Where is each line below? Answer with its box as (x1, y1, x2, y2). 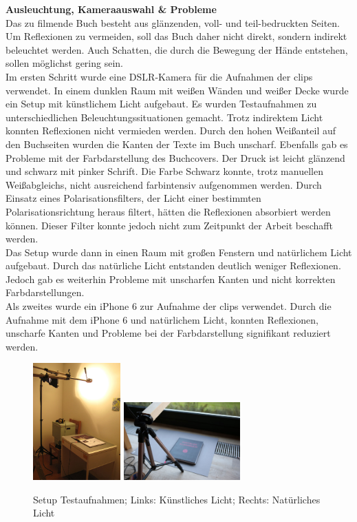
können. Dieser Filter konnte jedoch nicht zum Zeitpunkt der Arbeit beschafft (6, 218, 333, 232)
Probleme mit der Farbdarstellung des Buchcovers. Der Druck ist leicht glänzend (6, 150, 345, 165)
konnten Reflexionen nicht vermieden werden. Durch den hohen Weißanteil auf (6, 123, 336, 138)
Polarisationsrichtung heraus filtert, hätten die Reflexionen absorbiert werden (6, 204, 331, 218)
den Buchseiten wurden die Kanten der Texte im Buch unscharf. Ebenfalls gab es (6, 136, 348, 151)
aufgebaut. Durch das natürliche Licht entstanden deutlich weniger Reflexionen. (6, 258, 341, 273)
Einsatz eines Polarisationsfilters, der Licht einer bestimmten (6, 191, 261, 205)
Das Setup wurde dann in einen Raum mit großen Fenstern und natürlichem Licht (6, 244, 352, 259)
